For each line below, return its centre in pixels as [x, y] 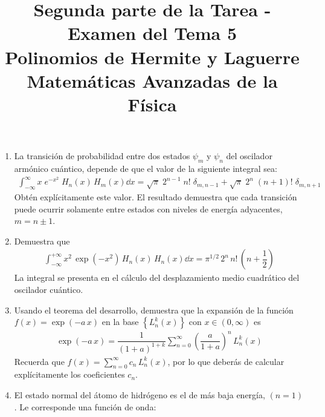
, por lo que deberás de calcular [226, 361]
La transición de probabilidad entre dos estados [102, 156]
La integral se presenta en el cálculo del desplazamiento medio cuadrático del [157, 277]
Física [152, 104]
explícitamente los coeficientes [69, 374]
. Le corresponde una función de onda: [85, 406]
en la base [120, 322]
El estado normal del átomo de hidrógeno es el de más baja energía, [140, 395]
